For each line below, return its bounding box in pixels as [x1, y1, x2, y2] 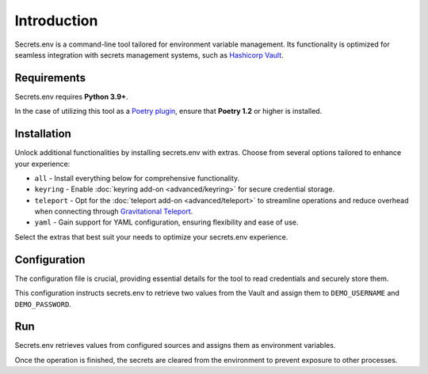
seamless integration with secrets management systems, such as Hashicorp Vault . [14, 50, 285, 59]
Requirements [14, 71, 86, 85]
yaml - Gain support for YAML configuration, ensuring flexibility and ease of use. [34, 217, 299, 227]
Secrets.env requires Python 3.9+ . [14, 92, 128, 101]
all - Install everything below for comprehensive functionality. [34, 173, 240, 183]
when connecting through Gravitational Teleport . [34, 206, 193, 217]
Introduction [14, 12, 98, 29]
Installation [14, 127, 71, 141]
